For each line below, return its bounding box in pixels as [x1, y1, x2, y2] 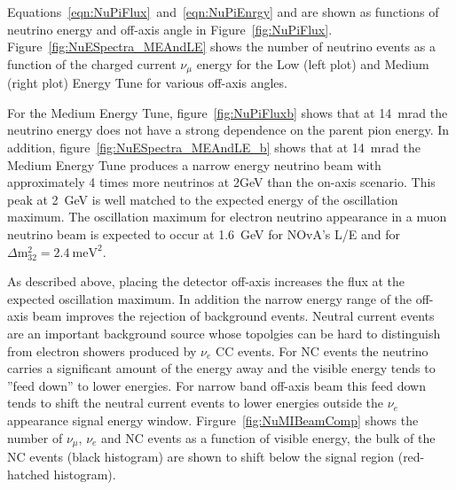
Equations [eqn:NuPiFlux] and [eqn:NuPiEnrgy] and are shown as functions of [7, 3, 439, 20]
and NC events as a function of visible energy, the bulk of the [101, 428, 436, 447]
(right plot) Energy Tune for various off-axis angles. [7, 74, 287, 92]
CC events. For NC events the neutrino [216, 341, 428, 360]
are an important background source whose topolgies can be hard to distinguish [7, 323, 441, 342]
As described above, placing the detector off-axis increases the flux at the [7, 272, 405, 291]
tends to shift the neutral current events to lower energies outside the [7, 393, 384, 412]
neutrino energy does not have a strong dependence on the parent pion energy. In [7, 121, 450, 139]
